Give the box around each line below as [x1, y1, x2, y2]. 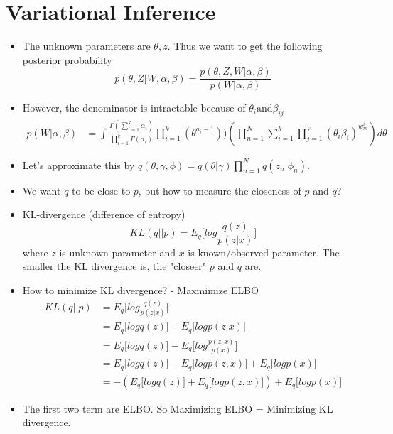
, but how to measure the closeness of [138, 183, 301, 197]
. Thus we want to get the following [167, 38, 323, 53]
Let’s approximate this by [22, 157, 135, 172]
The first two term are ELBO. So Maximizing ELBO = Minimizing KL [22, 401, 333, 416]
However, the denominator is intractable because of [22, 100, 246, 115]
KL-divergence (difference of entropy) [22, 207, 185, 222]
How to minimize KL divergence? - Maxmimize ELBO [22, 282, 259, 297]
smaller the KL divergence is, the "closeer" [22, 259, 207, 273]
